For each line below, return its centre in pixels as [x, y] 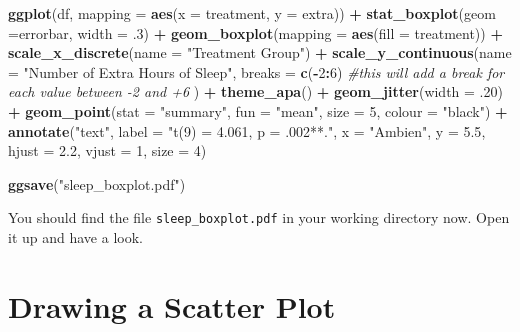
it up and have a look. [75, 237]
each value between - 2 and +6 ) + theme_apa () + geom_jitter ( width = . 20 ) [255, 91]
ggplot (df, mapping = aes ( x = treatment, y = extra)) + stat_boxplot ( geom [252, 13]
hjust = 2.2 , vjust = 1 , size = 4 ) [107, 150]
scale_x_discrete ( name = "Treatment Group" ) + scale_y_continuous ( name [260, 52]
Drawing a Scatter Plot [172, 305]
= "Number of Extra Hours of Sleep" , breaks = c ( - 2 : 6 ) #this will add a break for [256, 71]
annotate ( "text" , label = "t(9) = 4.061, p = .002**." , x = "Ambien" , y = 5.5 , [247, 130]
